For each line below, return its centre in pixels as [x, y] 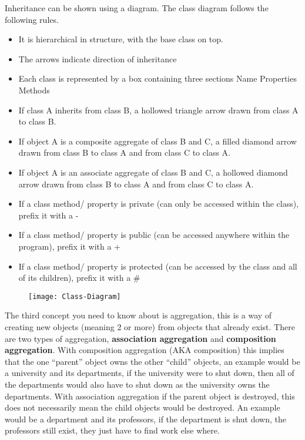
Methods [34, 90]
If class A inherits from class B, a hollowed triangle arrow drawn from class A [158, 110]
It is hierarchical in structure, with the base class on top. [121, 39]
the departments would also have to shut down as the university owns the [137, 384]
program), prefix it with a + [69, 246]
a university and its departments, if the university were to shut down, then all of [150, 373]
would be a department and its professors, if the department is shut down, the [145, 419]
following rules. [32, 19]
